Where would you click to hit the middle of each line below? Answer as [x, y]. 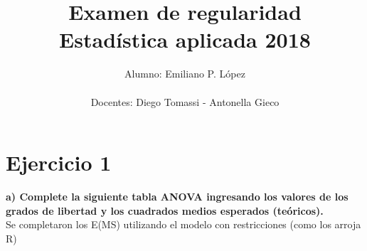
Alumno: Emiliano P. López [185, 74]
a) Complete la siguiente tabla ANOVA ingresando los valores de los [177, 197]
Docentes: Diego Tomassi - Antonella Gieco [185, 101]
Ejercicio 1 [59, 162]
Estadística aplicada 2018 [185, 39]
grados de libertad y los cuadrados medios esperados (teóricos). [165, 210]
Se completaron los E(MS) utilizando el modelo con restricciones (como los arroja [183, 224]
